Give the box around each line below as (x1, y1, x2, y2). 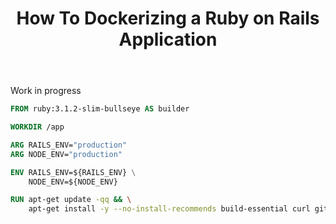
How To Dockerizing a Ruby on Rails (16, 7, 320, 30)
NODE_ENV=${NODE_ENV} (28, 177, 118, 187)
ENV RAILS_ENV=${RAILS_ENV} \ (10, 167, 137, 177)
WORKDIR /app (10, 122, 65, 132)
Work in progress (10, 85, 82, 97)
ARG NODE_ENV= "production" (10, 149, 123, 159)
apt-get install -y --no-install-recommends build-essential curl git (28, 204, 329, 214)
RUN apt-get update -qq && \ (10, 195, 132, 205)
